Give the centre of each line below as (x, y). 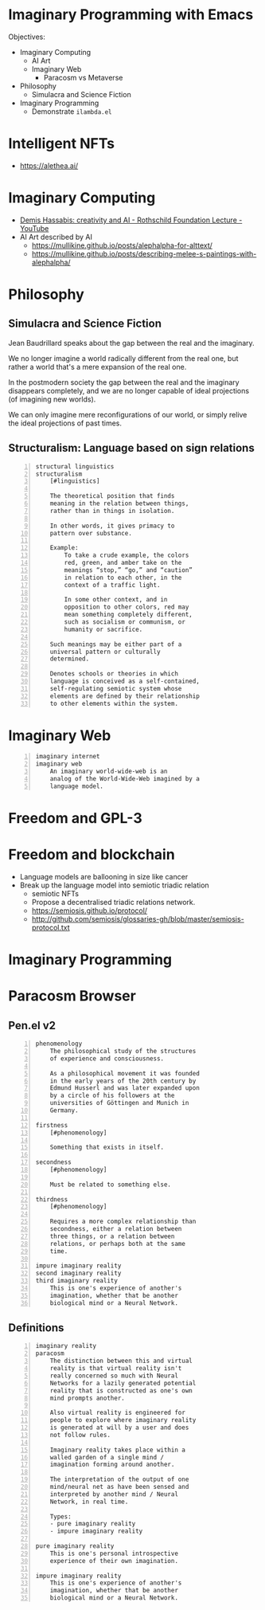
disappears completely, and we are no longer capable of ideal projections (129, 390)
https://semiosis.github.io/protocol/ (90, 911)
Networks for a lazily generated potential (123, 1383)
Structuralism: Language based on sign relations (131, 448)
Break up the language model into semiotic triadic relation (114, 885)
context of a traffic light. (112, 585)
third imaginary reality (76, 1281)
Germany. (64, 1111)
